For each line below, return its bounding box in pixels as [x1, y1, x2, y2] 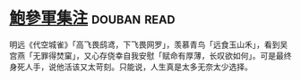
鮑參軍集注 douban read [9, 8, 176, 28]
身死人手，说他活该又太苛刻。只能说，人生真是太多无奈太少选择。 [9, 61, 253, 72]
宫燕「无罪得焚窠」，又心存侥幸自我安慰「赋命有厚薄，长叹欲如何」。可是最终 [9, 50, 292, 60]
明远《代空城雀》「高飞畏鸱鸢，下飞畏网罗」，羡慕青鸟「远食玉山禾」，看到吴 [9, 39, 288, 50]
